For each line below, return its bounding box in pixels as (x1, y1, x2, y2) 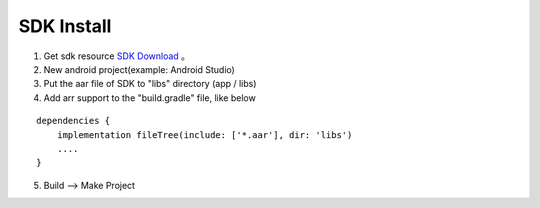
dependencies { (36, 115, 111, 127)
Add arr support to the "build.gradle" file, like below (43, 91, 257, 104)
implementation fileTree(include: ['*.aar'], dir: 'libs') (56, 129, 353, 140)
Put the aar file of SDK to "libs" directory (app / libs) (43, 78, 257, 90)
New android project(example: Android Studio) (43, 63, 235, 75)
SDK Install (18, 15, 112, 37)
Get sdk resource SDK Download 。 (43, 50, 190, 62)
